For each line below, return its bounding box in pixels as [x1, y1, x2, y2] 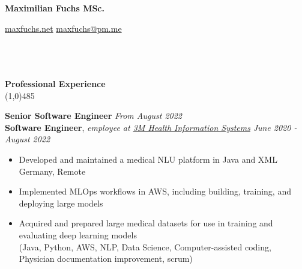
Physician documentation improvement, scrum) [19, 252, 193, 265]
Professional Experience [5, 77, 106, 89]
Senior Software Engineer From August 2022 [5, 109, 182, 122]
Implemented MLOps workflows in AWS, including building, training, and [19, 185, 291, 198]
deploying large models [19, 196, 103, 209]
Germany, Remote [19, 165, 86, 177]
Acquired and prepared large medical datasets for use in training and [19, 217, 273, 229]
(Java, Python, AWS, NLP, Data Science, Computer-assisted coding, [19, 240, 271, 253]
